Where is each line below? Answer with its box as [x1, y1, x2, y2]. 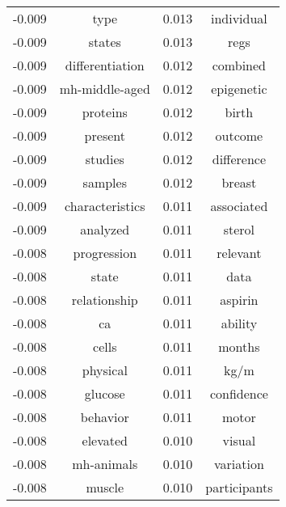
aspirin [220, 290, 259, 309]
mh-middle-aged [59, 79, 150, 98]
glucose [84, 384, 125, 403]
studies [85, 150, 124, 168]
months [218, 337, 260, 356]
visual [222, 431, 256, 450]
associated [210, 196, 268, 215]
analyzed [80, 220, 130, 239]
